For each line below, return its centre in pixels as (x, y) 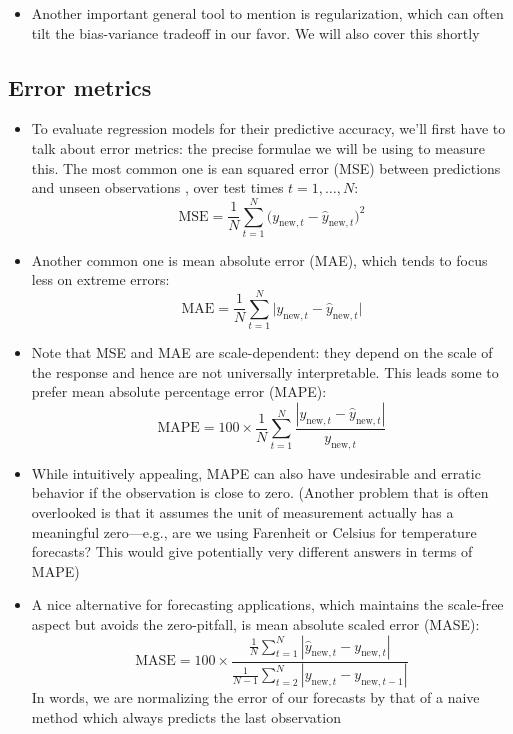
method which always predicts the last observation (186, 717)
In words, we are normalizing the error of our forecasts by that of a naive (255, 697)
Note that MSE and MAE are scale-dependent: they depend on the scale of (262, 352)
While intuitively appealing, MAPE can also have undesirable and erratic (256, 472)
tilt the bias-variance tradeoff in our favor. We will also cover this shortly (255, 32)
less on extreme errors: (100, 279)
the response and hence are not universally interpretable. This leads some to (265, 371)
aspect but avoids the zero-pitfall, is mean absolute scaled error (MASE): (255, 623)
